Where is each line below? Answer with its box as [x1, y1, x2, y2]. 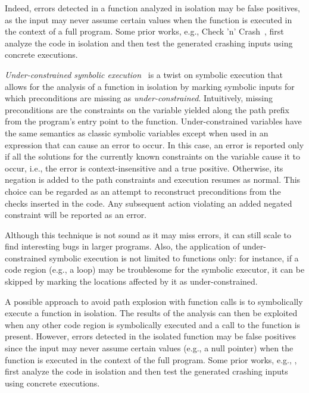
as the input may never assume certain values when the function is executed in [5, 13, 292, 26]
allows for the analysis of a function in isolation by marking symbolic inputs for [5, 80, 295, 92]
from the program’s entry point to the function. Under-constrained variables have [5, 115, 302, 127]
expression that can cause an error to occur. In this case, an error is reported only [5, 138, 304, 151]
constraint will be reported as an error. [5, 208, 147, 221]
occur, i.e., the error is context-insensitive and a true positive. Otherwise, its [5, 161, 283, 174]
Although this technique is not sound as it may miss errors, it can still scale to [5, 228, 292, 241]
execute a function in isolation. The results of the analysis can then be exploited [5, 307, 298, 319]
